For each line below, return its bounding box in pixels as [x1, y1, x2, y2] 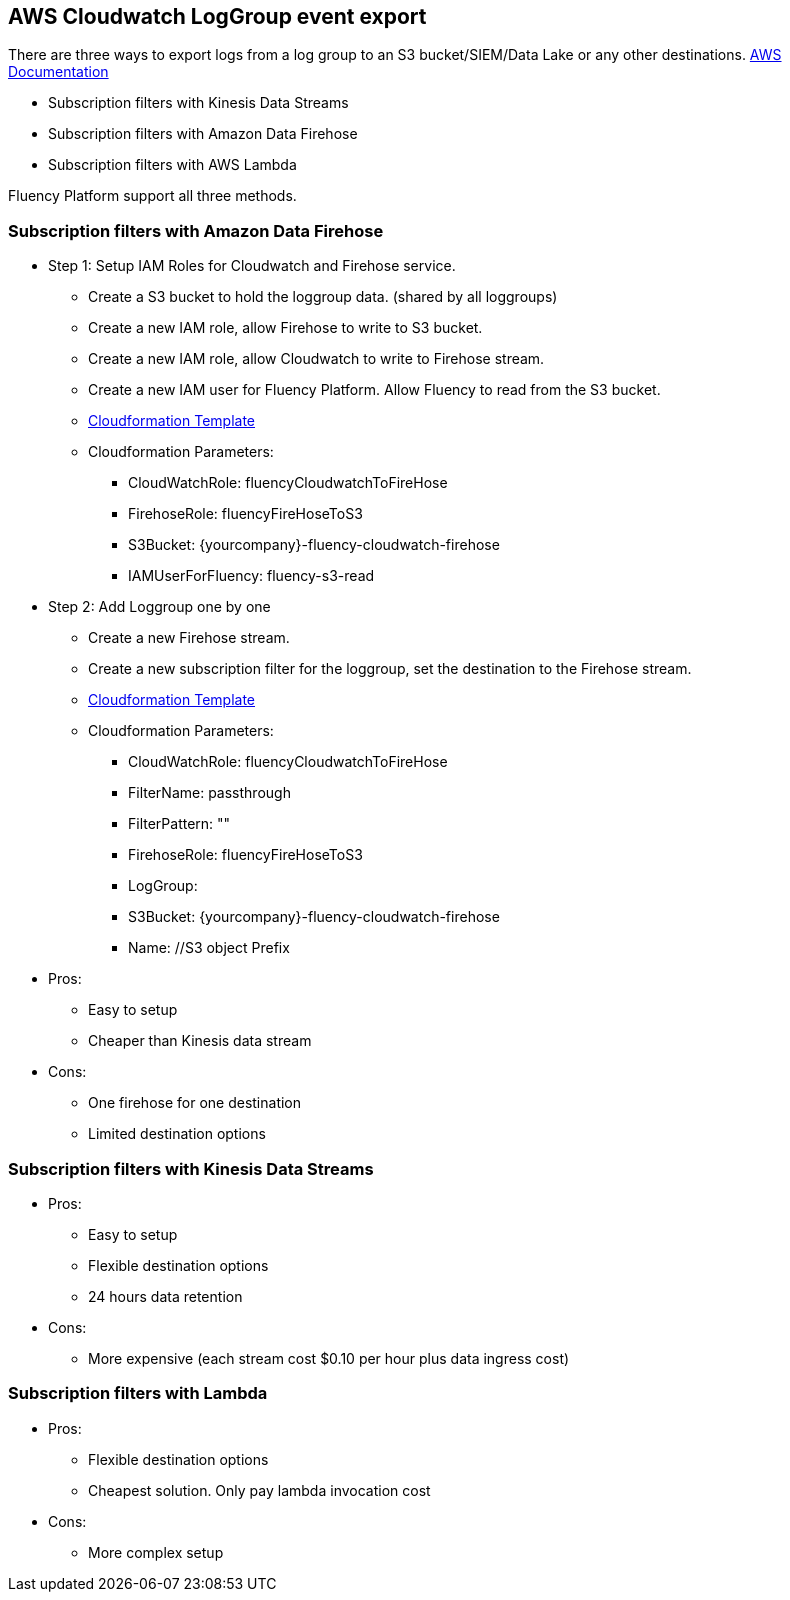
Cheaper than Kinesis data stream [88, 1032, 312, 1050]
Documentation [8, 63, 109, 81]
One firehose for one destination [88, 1094, 302, 1112]
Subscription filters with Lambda [8, 1383, 268, 1404]
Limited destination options [88, 1125, 266, 1143]
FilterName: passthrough [128, 784, 291, 802]
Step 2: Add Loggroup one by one [48, 598, 271, 616]
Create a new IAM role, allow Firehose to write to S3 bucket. [88, 319, 483, 337]
